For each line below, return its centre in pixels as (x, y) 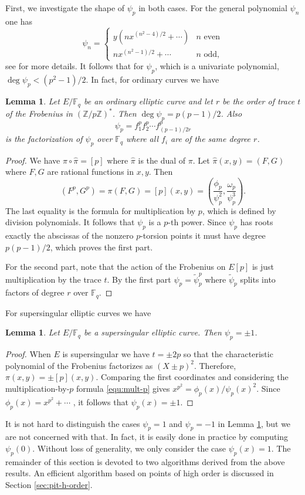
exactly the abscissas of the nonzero (70, 235)
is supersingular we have (106, 354)
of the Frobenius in (39, 113)
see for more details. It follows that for (74, 66)
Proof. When (28, 354)
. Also (231, 113)
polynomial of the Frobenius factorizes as (79, 365)
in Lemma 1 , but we (254, 423)
